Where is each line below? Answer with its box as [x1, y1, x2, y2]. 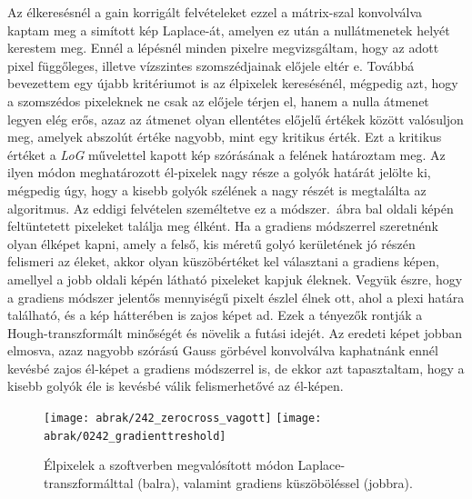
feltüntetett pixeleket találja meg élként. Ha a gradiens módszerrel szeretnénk [7, 216, 439, 235]
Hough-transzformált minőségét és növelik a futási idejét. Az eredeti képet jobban [7, 323, 463, 342]
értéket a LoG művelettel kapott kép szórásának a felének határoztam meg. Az [7, 145, 446, 164]
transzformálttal [44, 473, 134, 492]
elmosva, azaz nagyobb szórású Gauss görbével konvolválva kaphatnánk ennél [7, 341, 438, 360]
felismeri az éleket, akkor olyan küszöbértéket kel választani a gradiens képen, [7, 252, 439, 271]
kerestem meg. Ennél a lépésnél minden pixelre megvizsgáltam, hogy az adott [7, 38, 439, 57]
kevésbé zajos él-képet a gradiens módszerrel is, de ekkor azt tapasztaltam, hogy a [7, 358, 465, 377]
